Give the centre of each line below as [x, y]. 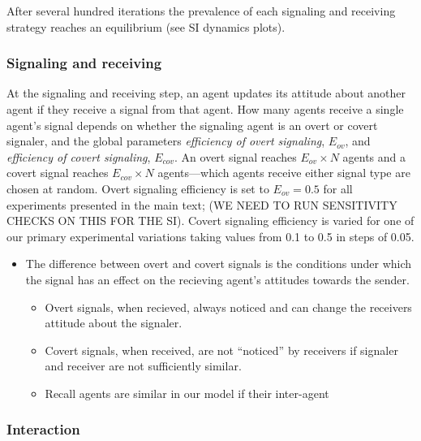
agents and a [374, 156]
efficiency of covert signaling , [79, 156]
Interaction [43, 429]
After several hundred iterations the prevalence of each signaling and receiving [201, 11]
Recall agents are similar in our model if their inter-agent [187, 393]
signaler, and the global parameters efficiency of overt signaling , [166, 141]
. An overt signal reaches [236, 156]
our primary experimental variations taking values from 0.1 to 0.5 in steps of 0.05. [210, 236]
